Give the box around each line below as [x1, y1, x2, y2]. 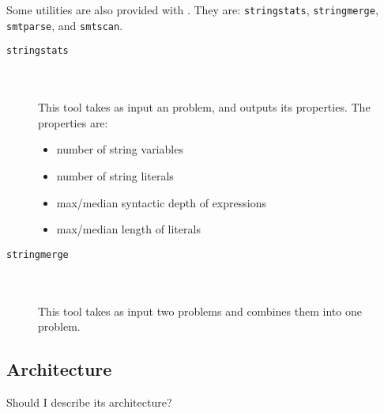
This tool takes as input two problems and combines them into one [38, 302, 362, 319]
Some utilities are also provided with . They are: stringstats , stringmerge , [6, 2, 378, 17]
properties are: [38, 114, 108, 131]
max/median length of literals [56, 221, 201, 237]
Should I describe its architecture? [6, 393, 172, 410]
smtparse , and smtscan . [6, 17, 123, 33]
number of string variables [56, 141, 183, 157]
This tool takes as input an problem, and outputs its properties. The [38, 99, 371, 116]
